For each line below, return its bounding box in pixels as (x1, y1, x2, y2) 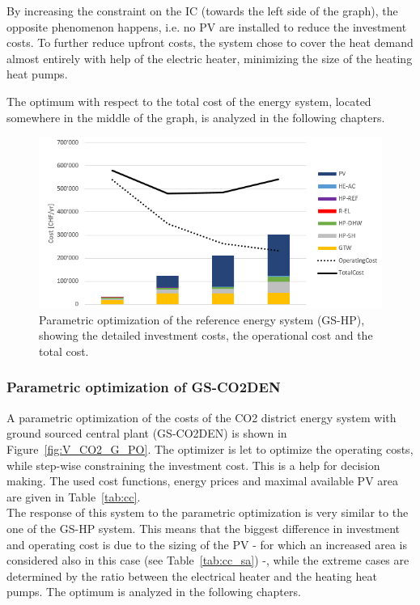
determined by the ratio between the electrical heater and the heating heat (6, 567, 377, 584)
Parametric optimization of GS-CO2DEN (6, 377, 281, 397)
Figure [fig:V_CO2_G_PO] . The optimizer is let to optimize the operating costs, (6, 440, 414, 457)
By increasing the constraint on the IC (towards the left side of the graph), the (6, 2, 398, 19)
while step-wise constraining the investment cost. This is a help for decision (6, 456, 380, 473)
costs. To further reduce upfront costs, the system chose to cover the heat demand (6, 34, 414, 51)
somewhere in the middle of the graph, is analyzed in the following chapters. (6, 108, 385, 125)
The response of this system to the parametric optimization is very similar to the (6, 504, 409, 521)
